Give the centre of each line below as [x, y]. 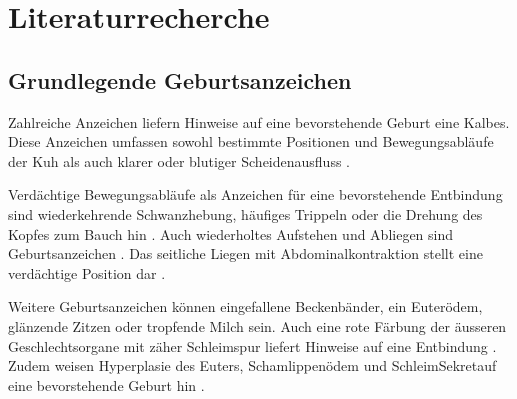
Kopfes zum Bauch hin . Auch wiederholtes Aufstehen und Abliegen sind [231, 233]
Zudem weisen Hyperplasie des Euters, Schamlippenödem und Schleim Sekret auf [252, 365]
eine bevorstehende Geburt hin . [106, 384]
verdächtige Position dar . [87, 272]
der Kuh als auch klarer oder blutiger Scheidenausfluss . [179, 160]
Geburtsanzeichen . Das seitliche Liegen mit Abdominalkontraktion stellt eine [245, 253]
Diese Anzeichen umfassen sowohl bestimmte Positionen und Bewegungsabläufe [251, 141]
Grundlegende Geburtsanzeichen [180, 79]
